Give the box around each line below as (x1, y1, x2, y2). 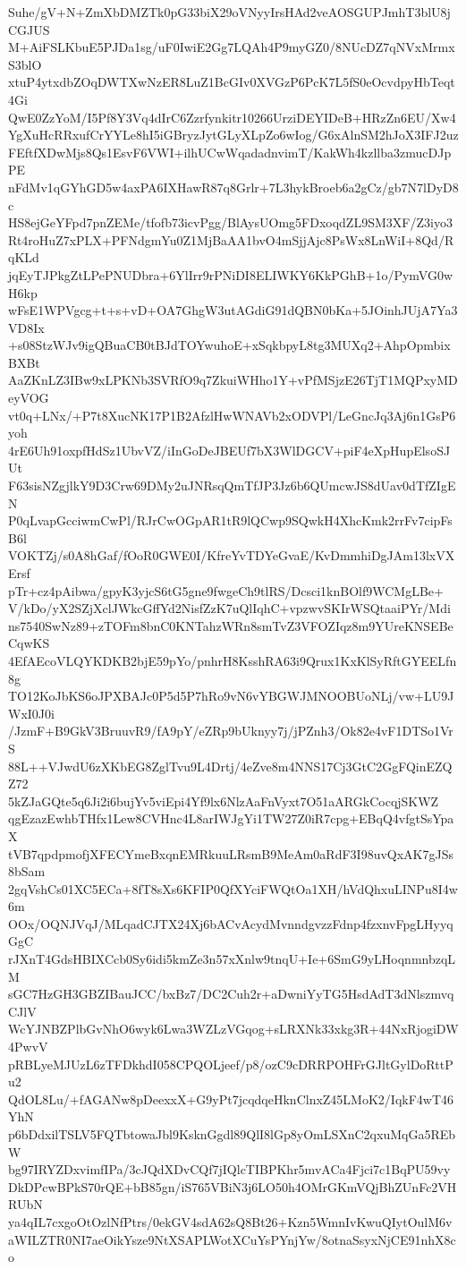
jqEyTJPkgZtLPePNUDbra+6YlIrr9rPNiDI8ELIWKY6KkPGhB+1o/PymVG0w (8, 265, 453, 284)
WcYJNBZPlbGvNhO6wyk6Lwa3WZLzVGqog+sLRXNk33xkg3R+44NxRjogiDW (8, 1019, 459, 1038)
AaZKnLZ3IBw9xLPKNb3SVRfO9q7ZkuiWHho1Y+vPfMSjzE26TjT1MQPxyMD (8, 370, 458, 389)
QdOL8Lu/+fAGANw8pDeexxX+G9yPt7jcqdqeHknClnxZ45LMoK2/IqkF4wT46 (8, 1089, 454, 1108)
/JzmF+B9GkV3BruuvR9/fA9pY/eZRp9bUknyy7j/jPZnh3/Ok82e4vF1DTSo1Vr (8, 721, 453, 740)
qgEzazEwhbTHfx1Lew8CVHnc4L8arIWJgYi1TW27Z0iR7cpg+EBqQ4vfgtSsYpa (8, 809, 454, 828)
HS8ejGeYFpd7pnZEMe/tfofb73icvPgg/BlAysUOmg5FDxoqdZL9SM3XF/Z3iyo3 (8, 213, 453, 232)
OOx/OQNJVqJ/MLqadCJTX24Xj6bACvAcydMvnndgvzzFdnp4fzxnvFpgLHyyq (8, 914, 453, 933)
